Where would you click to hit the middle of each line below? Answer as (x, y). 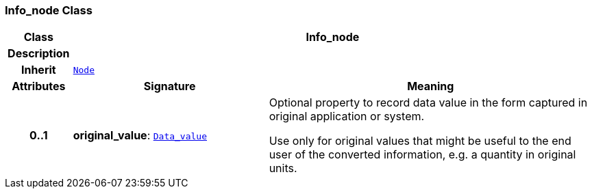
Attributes (39, 86)
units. (283, 168)
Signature (170, 86)
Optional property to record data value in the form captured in (428, 103)
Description (39, 54)
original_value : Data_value (140, 136)
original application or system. (347, 116)
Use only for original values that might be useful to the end (420, 141)
